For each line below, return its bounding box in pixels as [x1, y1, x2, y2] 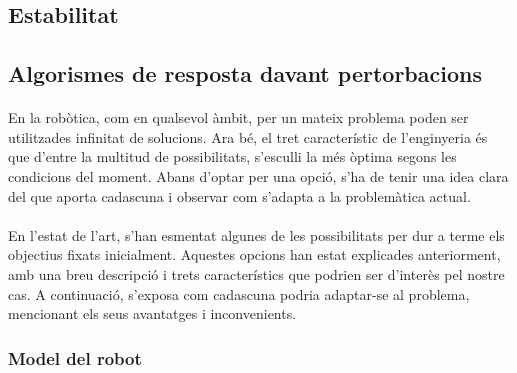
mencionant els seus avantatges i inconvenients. [8, 303, 297, 324]
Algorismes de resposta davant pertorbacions [8, 58, 482, 89]
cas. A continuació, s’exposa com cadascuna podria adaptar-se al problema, [8, 283, 470, 304]
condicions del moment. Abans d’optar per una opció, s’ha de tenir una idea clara [8, 165, 509, 186]
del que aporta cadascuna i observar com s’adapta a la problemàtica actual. [8, 185, 471, 206]
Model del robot [8, 345, 142, 370]
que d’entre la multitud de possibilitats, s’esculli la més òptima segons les [8, 146, 457, 167]
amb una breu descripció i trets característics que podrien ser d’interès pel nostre [8, 263, 505, 284]
